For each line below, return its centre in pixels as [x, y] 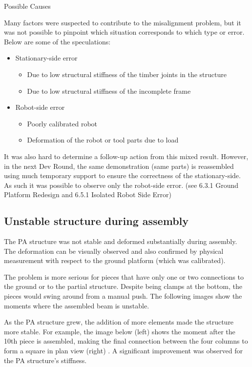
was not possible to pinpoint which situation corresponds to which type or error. [124, 32]
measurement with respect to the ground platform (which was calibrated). [115, 260]
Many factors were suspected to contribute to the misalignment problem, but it [123, 22]
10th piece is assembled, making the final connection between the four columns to [126, 341]
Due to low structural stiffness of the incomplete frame [109, 91]
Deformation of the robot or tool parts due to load [103, 140]
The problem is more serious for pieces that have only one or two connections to [124, 276]
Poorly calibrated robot [62, 123]
